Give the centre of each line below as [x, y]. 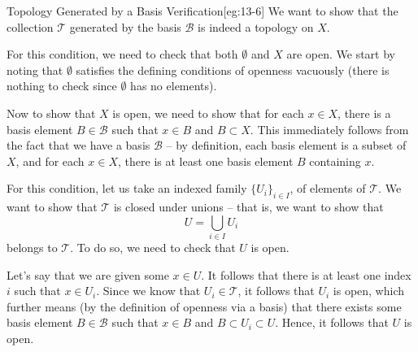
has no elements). [174, 86]
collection [30, 26]
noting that [35, 70]
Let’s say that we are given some [88, 274]
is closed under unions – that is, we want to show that [248, 207]
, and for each [50, 161]
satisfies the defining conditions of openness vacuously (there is [233, 70]
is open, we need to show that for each [208, 113]
